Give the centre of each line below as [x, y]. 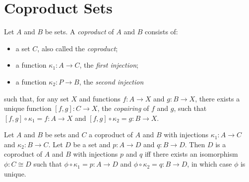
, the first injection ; [109, 65]
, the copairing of [123, 108]
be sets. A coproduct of [79, 32]
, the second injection [111, 81]
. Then [195, 144]
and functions [100, 98]
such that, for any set [36, 98]
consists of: [161, 32]
